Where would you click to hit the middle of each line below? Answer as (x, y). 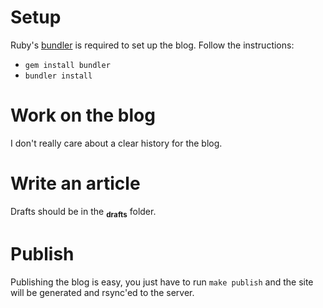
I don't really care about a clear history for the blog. (116, 143)
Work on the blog (83, 115)
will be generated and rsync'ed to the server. (102, 292)
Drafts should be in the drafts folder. (83, 212)
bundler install (58, 76)
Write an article (75, 183)
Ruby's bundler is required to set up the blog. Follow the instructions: (152, 45)
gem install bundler (67, 65)
